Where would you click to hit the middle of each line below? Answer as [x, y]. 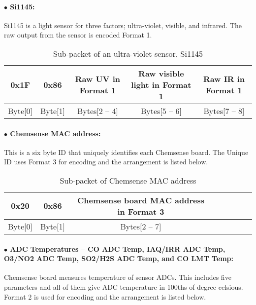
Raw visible [161, 73]
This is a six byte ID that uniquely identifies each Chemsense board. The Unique [126, 152]
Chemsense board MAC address [141, 200]
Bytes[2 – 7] [141, 226]
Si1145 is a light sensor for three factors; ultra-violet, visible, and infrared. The [123, 25]
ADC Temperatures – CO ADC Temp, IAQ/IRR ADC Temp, [118, 248]
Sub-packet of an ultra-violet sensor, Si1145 [128, 53]
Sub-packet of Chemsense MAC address [128, 180]
